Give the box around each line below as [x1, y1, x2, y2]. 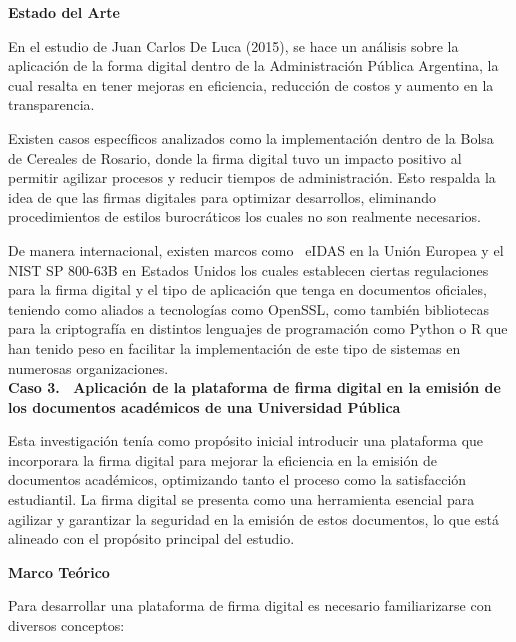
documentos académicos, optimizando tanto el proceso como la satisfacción [8, 469, 467, 490]
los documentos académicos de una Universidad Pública [8, 396, 401, 417]
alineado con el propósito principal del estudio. [8, 528, 295, 549]
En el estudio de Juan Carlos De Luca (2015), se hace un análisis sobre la [8, 35, 459, 56]
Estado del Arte [8, 2, 120, 22]
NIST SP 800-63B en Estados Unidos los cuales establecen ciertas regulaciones [8, 259, 489, 280]
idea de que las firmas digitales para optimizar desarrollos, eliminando [8, 186, 436, 207]
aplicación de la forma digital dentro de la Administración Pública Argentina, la [8, 55, 499, 76]
